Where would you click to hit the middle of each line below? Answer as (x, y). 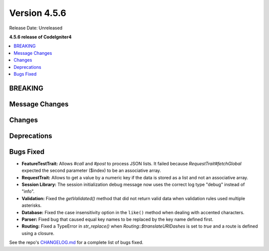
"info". (28, 191)
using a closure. (38, 233)
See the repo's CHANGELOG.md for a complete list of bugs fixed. (76, 243)
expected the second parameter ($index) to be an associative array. (91, 171)
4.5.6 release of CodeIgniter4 (40, 37)
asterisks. (32, 205)
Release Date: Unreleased (36, 28)
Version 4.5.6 (38, 13)
